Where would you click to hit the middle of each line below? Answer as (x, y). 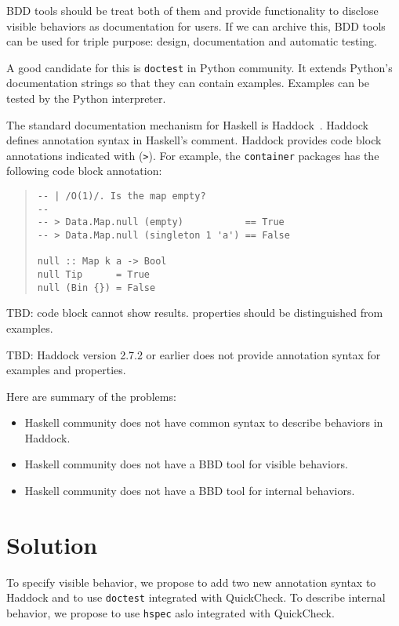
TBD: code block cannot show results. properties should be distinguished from (195, 313)
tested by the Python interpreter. (86, 98)
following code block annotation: (84, 171)
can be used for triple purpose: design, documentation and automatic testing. (192, 41)
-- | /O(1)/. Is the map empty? (122, 197)
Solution (52, 544)
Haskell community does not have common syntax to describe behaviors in (204, 422)
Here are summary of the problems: (91, 396)
